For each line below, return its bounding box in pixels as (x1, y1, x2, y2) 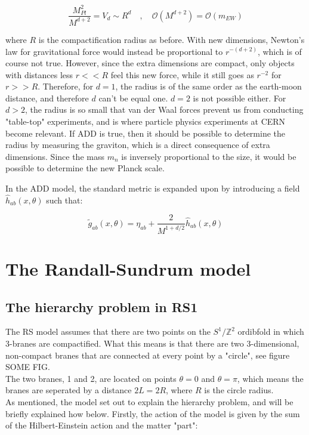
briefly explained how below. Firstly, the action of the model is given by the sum (5, 407, 300, 419)
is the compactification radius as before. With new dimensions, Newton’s (38, 33, 305, 45)
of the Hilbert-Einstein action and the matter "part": (5, 419, 198, 431)
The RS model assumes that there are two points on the (5, 325, 211, 338)
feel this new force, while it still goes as (110, 68, 254, 81)
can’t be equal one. (98, 91, 168, 104)
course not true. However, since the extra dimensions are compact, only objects (5, 57, 295, 69)
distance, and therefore (5, 91, 89, 104)
